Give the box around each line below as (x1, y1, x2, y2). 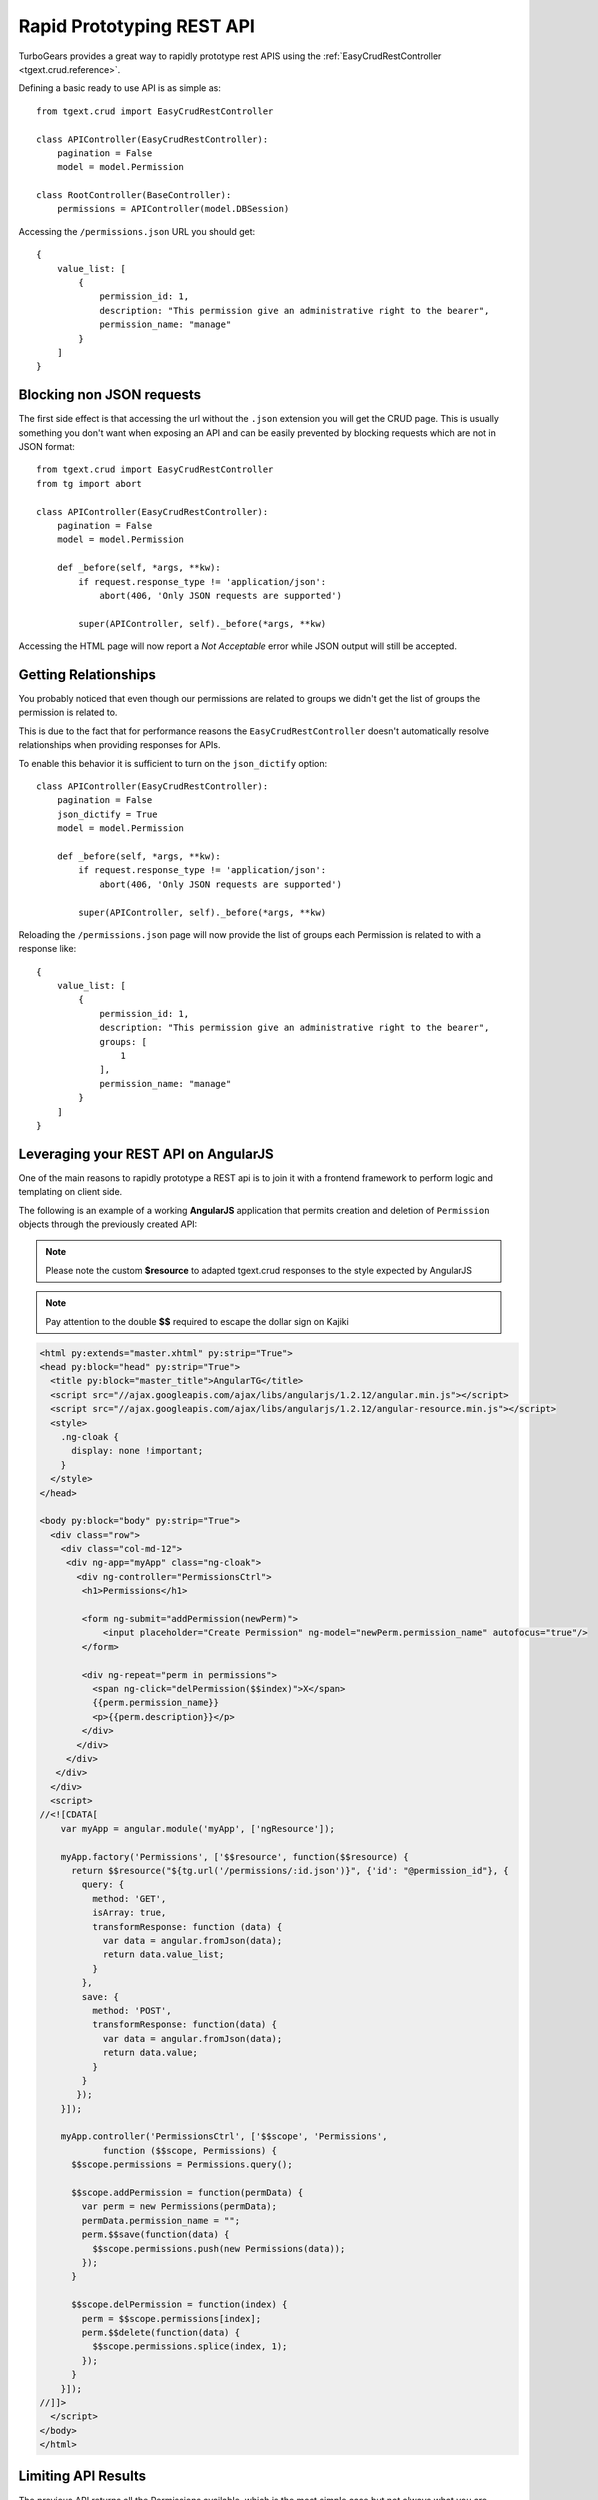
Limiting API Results (18, 2468, 147, 2485)
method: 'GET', (91, 1893, 167, 1904)
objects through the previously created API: (18, 1218, 198, 1230)
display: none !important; (71, 1445, 204, 1457)
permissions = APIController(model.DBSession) (56, 203, 290, 215)
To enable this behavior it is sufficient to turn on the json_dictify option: (18, 757, 328, 769)
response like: (18, 943, 77, 955)
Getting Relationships (18, 666, 157, 683)
